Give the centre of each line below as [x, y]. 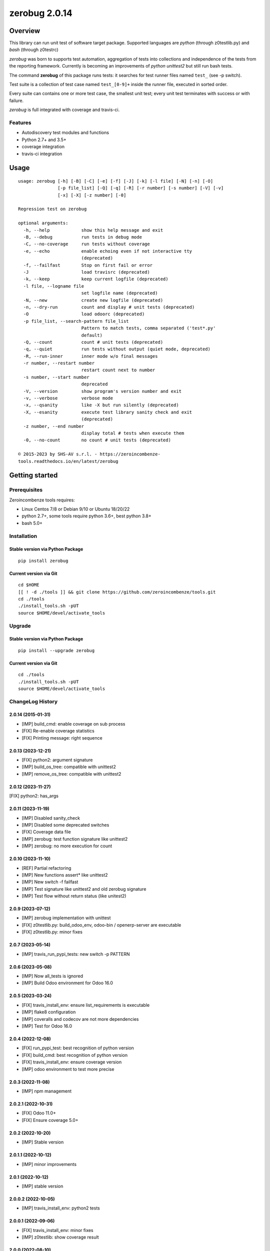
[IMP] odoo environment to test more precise [68, 1069]
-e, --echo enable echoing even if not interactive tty [108, 251]
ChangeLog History [33, 702]
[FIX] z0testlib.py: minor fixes [52, 932]
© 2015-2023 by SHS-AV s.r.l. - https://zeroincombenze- [89, 454]
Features [20, 123]
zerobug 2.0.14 [41, 13]
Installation [23, 536]
